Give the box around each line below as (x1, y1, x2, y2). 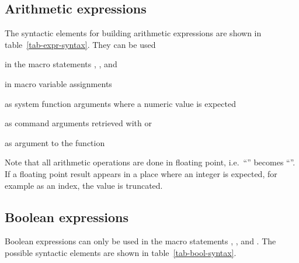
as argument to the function (5, 136, 105, 148)
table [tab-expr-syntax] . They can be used (5, 38, 156, 50)
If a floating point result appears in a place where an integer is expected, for (5, 167, 277, 179)
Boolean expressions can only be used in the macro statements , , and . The (5, 235, 276, 247)
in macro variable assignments (5, 77, 112, 89)
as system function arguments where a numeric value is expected (5, 97, 236, 109)
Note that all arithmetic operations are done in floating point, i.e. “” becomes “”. (5, 156, 295, 168)
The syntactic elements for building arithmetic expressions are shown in (5, 27, 262, 39)
